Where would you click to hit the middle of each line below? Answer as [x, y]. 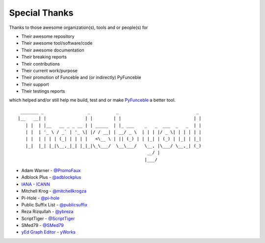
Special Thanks [41, 13]
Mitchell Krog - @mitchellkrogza [54, 191]
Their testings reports [43, 91]
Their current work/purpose [50, 71]
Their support [35, 84]
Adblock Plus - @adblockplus [51, 177]
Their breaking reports [44, 57]
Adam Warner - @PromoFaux [51, 170]
